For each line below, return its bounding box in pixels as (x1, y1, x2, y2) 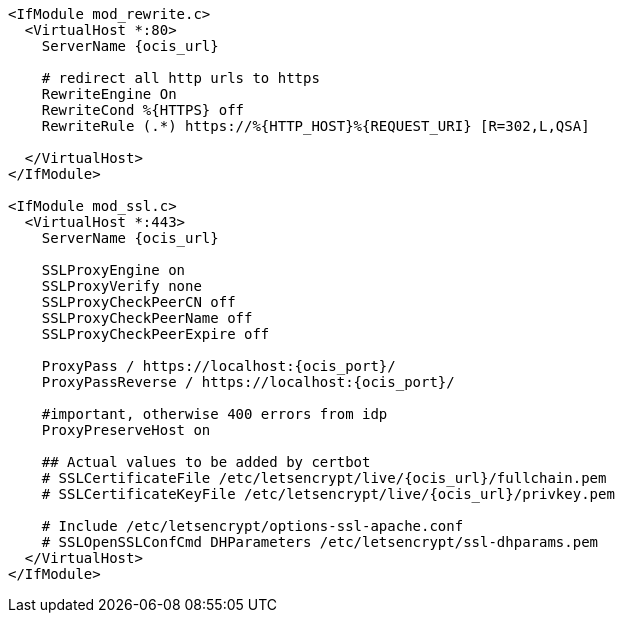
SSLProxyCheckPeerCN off (41, 294, 236, 310)
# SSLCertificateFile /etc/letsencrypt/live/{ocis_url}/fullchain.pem (41, 470, 607, 486)
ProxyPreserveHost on (41, 422, 211, 438)
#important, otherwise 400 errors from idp (41, 406, 388, 422)
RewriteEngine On (41, 86, 177, 102)
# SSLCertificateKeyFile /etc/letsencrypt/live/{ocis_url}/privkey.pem (41, 486, 615, 502)
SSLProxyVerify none (41, 278, 202, 294)
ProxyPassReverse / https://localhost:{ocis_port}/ (41, 374, 455, 390)
